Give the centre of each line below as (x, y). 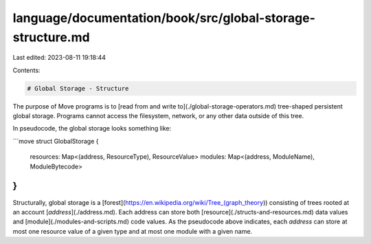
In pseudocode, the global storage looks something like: (92, 129)
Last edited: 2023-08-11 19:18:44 (59, 58)
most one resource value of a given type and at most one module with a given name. (133, 231)
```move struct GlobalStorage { (56, 141)
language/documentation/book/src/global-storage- (164, 18)
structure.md (51, 37)
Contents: (26, 70)
